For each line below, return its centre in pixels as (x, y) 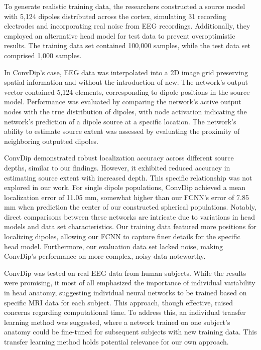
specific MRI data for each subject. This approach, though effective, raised (118, 302)
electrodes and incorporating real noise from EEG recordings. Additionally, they (127, 26)
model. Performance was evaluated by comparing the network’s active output (123, 102)
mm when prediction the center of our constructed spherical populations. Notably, (130, 207)
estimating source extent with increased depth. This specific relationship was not (128, 177)
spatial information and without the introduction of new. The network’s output (126, 82)
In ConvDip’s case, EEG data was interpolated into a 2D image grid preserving (126, 72)
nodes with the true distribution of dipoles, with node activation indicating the (125, 111)
